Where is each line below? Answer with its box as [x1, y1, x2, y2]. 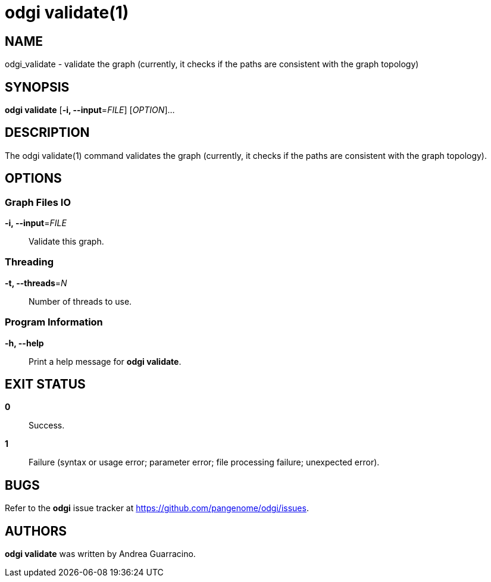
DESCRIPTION [5, 125, 90, 140]
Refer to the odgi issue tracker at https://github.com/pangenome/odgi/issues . [5, 503, 309, 514]
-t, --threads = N [5, 277, 67, 288]
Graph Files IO [5, 196, 71, 208]
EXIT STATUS [5, 377, 86, 392]
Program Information [5, 316, 103, 328]
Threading [5, 256, 54, 268]
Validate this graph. [29, 236, 104, 247]
